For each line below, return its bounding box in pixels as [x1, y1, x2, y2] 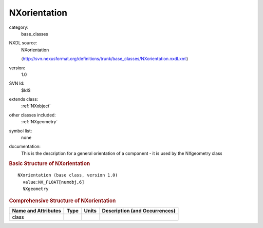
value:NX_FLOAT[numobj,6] [22, 179, 85, 185]
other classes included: [9, 112, 56, 118]
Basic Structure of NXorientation [9, 160, 90, 167]
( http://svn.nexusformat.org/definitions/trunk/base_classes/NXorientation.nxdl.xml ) [21, 56, 188, 62]
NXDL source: [9, 40, 38, 46]
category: [9, 24, 29, 30]
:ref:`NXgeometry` [21, 119, 58, 125]
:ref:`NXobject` [21, 103, 51, 109]
